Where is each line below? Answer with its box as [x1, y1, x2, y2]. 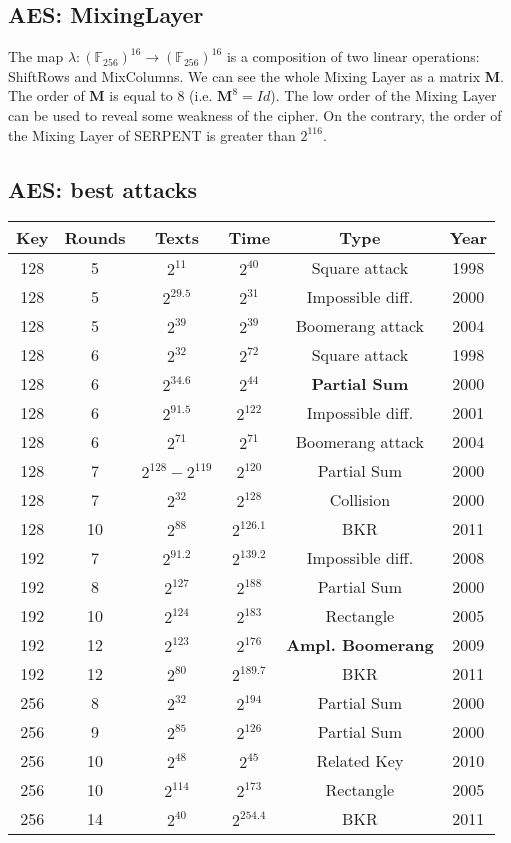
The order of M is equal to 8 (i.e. [8, 85, 213, 106]
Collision [329, 488, 391, 512]
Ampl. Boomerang [286, 633, 434, 657]
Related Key [316, 749, 404, 773]
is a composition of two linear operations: [226, 46, 480, 67]
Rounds [64, 226, 126, 250]
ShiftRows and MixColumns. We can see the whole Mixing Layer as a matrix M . [8, 65, 504, 86]
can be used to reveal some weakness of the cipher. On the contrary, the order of [8, 104, 502, 125]
